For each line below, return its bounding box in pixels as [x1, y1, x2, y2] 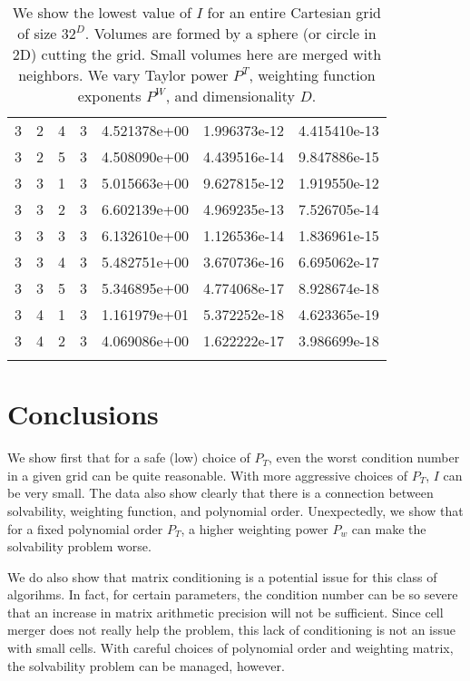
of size [17, 23, 57, 44]
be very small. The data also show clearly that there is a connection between [7, 483, 434, 502]
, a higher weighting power [181, 519, 328, 538]
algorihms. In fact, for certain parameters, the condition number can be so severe [7, 585, 458, 604]
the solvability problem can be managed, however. [7, 656, 285, 675]
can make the [351, 519, 426, 538]
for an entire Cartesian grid [207, 2, 381, 23]
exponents [77, 85, 142, 106]
